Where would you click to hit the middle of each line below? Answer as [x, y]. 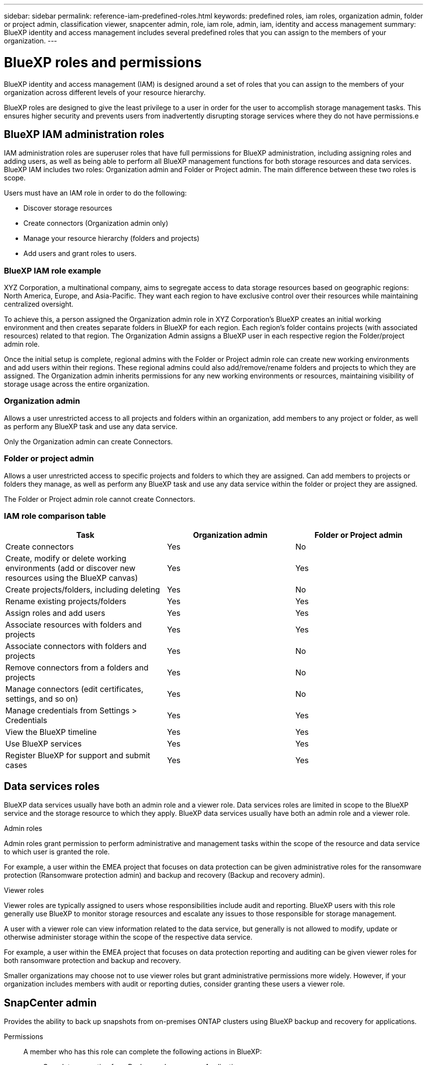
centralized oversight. [39, 304]
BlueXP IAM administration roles [84, 134]
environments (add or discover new [70, 568]
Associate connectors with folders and [76, 646]
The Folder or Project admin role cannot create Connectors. [100, 499]
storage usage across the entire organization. [77, 384]
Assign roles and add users [55, 613]
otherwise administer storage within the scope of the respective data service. [128, 937]
